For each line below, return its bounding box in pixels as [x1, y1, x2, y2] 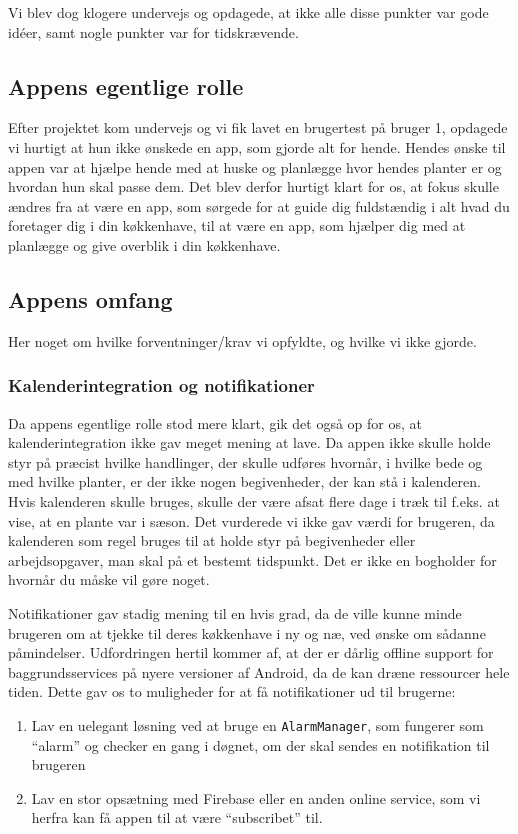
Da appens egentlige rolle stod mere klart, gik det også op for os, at [8, 412, 423, 433]
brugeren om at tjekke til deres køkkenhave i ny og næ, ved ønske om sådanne [8, 622, 486, 643]
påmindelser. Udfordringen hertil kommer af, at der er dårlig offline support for [8, 642, 494, 663]
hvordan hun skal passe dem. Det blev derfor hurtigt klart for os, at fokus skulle [8, 176, 499, 197]
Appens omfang [8, 283, 173, 314]
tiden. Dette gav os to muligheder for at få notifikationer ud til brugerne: [8, 681, 456, 702]
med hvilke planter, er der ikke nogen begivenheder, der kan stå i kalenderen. [8, 471, 481, 492]
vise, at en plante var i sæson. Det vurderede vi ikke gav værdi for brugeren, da [8, 510, 495, 531]
